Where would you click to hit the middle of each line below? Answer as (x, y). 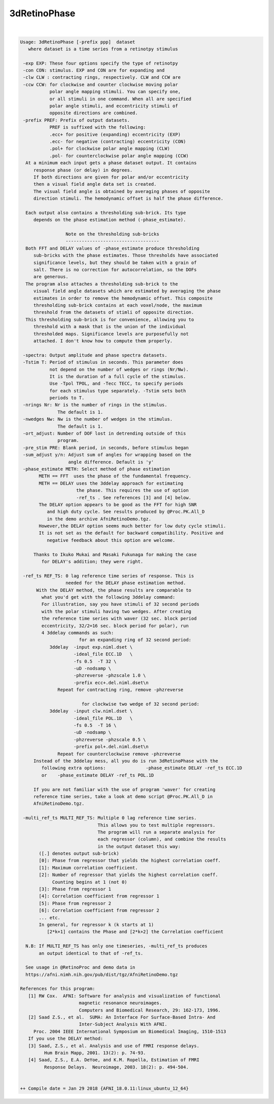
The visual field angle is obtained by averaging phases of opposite (122, 191)
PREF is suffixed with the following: (98, 127)
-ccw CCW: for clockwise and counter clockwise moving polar (100, 84)
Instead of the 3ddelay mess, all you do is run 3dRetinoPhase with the (126, 761)
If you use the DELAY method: (66, 1039)
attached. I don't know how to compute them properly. (103, 341)
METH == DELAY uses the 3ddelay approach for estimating (111, 483)
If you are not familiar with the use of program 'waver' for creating (124, 789)
